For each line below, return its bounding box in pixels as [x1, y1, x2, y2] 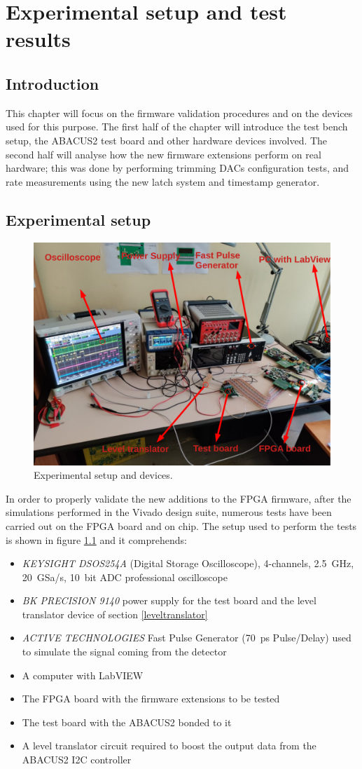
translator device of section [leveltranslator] [22, 606, 208, 621]
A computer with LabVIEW [22, 667, 144, 682]
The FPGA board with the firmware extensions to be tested [22, 691, 280, 706]
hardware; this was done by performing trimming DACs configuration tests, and [6, 161, 349, 175]
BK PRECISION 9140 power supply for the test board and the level [22, 593, 316, 608]
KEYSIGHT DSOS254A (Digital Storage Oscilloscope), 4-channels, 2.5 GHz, [22, 556, 354, 571]
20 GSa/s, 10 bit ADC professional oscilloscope [22, 569, 228, 584]
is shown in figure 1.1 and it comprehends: [6, 532, 187, 547]
